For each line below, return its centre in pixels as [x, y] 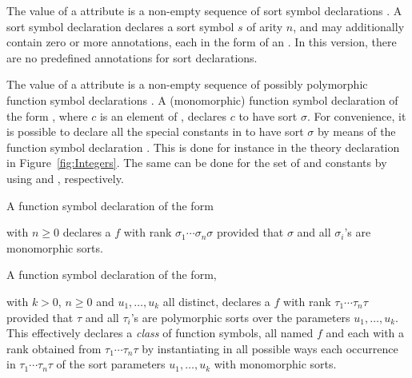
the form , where [47, 115]
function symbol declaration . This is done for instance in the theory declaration [203, 147]
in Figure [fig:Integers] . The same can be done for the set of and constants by [197, 163]
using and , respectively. [65, 178]
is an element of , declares [163, 115]
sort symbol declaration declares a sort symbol [120, 26]
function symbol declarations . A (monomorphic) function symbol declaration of [202, 99]
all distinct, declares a [216, 301]
